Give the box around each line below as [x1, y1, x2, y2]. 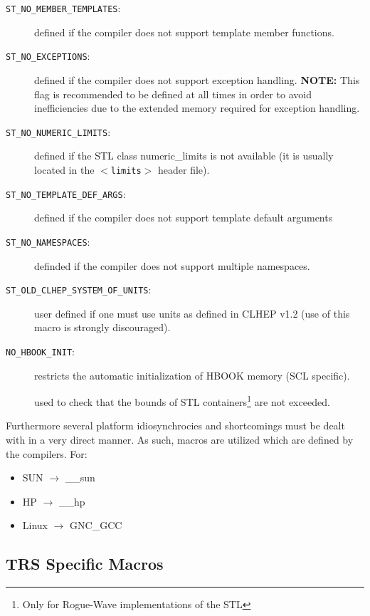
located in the [34, 162, 95, 177]
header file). [157, 162, 210, 177]
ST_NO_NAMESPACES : [6, 234, 90, 249]
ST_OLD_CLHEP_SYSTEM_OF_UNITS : [6, 282, 152, 297]
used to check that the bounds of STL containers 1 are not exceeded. [34, 392, 330, 409]
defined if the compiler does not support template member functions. [34, 24, 334, 39]
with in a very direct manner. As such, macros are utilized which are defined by [6, 432, 354, 447]
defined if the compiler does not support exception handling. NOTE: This [34, 72, 360, 87]
